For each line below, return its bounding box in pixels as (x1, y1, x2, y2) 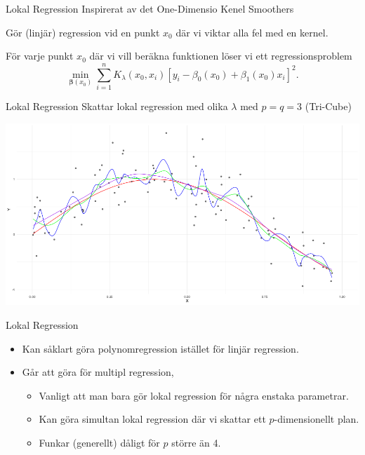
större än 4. (171, 435, 221, 449)
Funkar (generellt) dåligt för (39, 435, 160, 449)
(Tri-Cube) (305, 98, 352, 113)
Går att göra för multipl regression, (22, 365, 174, 379)
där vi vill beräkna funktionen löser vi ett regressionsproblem (89, 48, 352, 63)
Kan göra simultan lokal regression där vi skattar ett (39, 412, 266, 426)
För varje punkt (6, 48, 74, 63)
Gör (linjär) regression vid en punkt (6, 25, 160, 39)
